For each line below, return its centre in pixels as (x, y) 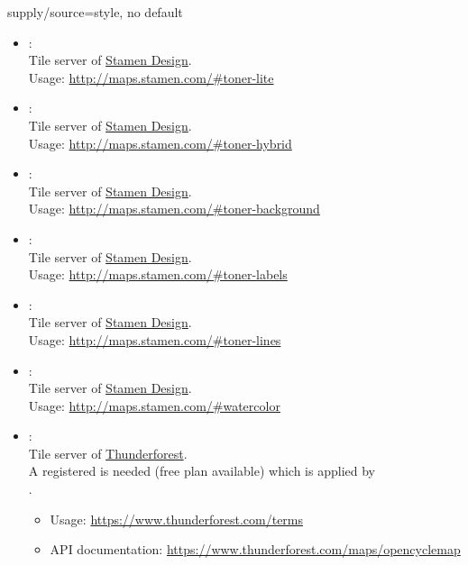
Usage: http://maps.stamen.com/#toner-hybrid (160, 143)
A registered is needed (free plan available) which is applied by (202, 471)
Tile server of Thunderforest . (108, 453)
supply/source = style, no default (95, 12)
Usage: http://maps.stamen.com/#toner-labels (158, 274)
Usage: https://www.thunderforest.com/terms (177, 519)
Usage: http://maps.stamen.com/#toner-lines (155, 339)
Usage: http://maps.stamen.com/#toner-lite (151, 77)
